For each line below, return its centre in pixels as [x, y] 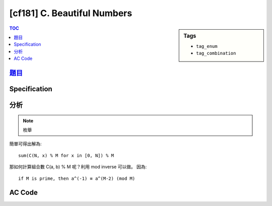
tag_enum [207, 46]
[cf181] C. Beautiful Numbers [71, 13]
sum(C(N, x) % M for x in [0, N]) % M [66, 155]
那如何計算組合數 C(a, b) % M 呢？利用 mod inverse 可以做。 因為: [78, 167]
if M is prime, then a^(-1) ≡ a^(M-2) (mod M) [77, 178]
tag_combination [216, 53]
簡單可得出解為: [26, 144]
